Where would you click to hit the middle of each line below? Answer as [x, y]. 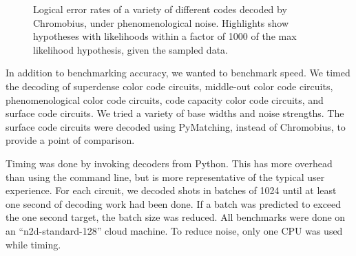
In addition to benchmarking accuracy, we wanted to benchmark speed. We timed [178, 73]
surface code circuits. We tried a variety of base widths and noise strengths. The [175, 113]
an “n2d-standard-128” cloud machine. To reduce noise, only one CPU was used [174, 230]
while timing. [33, 244]
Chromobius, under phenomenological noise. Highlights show [161, 22]
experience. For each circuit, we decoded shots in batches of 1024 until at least [171, 190]
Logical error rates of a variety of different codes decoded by [160, 9]
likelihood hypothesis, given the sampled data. [130, 49]
